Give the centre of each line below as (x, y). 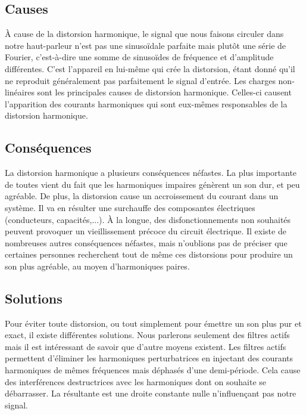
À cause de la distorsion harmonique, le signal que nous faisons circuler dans (144, 34)
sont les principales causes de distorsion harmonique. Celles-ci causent (164, 92)
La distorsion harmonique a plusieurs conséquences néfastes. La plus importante (151, 173)
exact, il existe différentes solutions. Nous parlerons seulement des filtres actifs (147, 335)
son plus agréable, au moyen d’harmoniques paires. (97, 266)
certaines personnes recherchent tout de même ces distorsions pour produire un (149, 254)
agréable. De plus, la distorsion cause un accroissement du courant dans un (142, 196)
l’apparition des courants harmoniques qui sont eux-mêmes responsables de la (146, 103)
